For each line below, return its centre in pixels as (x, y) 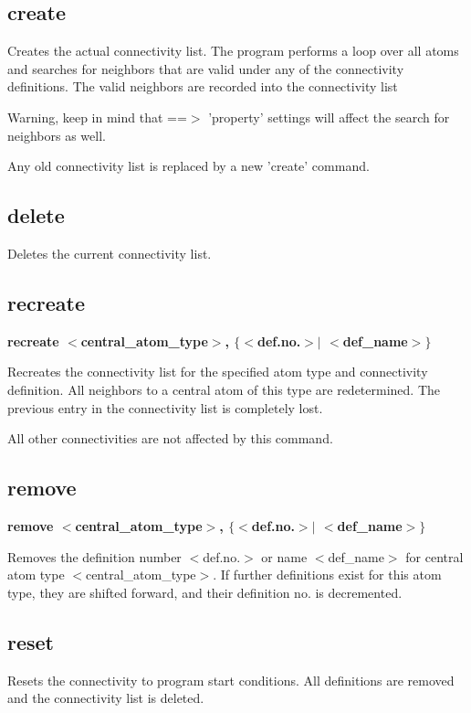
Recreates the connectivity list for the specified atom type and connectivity (218, 372)
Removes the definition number (94, 556)
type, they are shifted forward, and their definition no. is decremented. (205, 592)
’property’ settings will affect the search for (329, 117)
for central (434, 556)
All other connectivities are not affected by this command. (170, 438)
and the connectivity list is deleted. (106, 698)
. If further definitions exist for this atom (327, 575)
